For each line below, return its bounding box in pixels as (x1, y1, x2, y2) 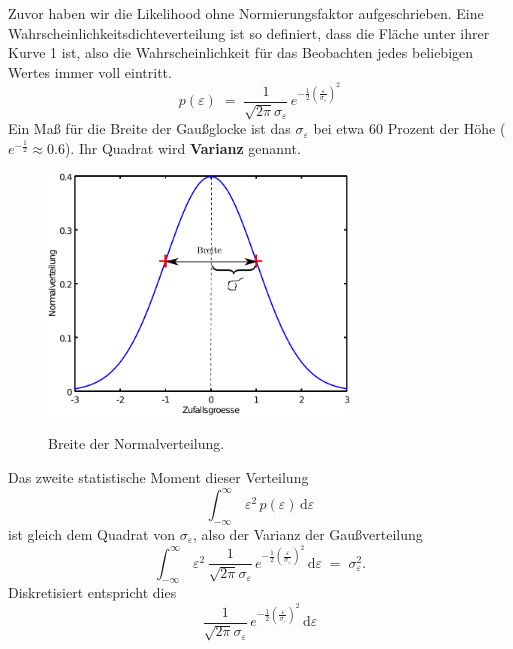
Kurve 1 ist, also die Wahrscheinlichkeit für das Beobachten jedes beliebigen (8, 42, 474, 63)
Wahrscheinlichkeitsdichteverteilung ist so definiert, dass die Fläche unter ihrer (8, 22, 490, 43)
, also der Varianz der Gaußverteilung (192, 523, 423, 544)
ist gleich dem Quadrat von (8, 523, 175, 544)
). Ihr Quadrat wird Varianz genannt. (64, 138, 301, 159)
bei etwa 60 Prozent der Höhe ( (313, 118, 506, 139)
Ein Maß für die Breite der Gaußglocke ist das (8, 118, 291, 139)
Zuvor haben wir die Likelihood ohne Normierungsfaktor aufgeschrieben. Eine (8, 3, 484, 23)
